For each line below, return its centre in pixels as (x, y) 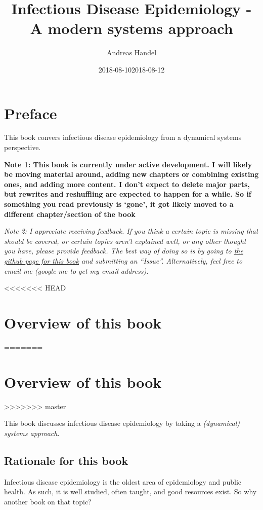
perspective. (23, 147)
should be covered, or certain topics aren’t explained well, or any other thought (125, 241)
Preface (31, 113)
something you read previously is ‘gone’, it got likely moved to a (119, 204)
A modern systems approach (131, 28)
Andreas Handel (131, 52)
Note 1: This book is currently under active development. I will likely (128, 164)
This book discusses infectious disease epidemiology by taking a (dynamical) (122, 423)
